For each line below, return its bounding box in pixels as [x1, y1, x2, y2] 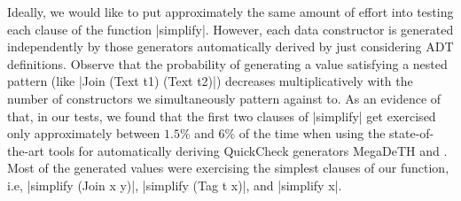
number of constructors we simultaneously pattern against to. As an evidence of [7, 89, 441, 107]
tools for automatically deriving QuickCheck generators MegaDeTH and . [48, 141, 448, 159]
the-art [7, 141, 45, 159]
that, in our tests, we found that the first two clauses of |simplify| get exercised [7, 106, 436, 125]
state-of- [389, 124, 434, 143]
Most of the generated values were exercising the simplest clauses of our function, [7, 158, 449, 177]
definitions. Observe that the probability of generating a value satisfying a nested [7, 54, 448, 73]
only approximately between [7, 124, 160, 143]
